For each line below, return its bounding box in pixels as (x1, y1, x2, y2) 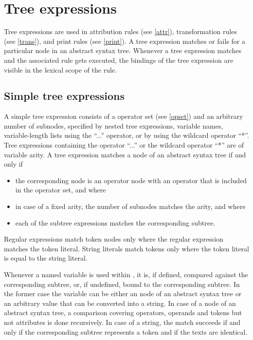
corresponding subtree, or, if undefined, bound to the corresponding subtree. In (4, 279, 240, 289)
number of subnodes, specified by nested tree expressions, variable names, (4, 120, 223, 131)
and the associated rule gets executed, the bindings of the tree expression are (4, 55, 234, 65)
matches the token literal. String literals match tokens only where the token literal (4, 243, 250, 253)
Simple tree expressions (4, 88, 125, 103)
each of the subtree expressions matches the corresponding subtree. (15, 217, 215, 227)
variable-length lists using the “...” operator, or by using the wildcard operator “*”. (4, 130, 249, 140)
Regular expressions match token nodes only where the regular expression (4, 234, 223, 244)
